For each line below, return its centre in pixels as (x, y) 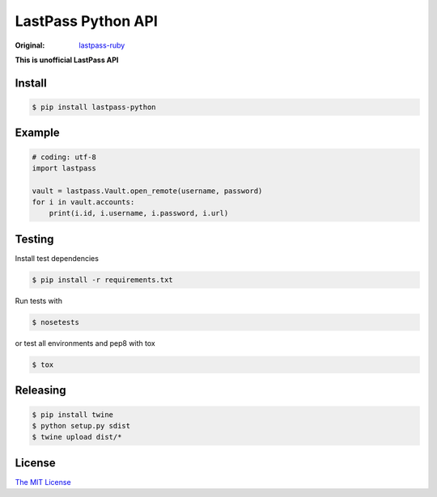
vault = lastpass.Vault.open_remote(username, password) (147, 191)
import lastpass (64, 168)
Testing (34, 239)
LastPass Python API (86, 21)
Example (37, 133)
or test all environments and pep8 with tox (85, 343)
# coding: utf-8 (64, 157)
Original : (30, 45)
